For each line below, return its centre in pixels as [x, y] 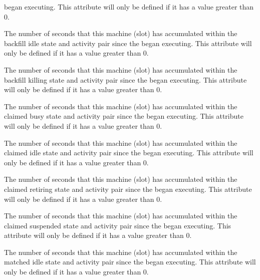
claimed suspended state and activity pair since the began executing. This [118, 225]
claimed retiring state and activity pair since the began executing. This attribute [128, 189]
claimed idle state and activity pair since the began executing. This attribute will [129, 153]
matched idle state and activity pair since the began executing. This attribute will [130, 262]
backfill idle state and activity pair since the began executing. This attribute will [128, 43]
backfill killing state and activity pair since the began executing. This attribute [125, 79]
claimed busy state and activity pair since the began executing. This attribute [124, 116]
